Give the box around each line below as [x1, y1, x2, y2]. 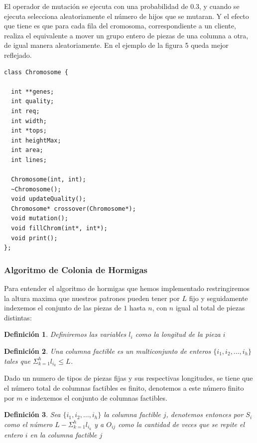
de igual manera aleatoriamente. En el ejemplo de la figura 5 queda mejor [4, 40, 229, 50]
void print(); [11, 234, 58, 242]
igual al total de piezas [175, 302, 245, 313]
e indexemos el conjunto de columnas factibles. [25, 392, 167, 403]
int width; [11, 117, 47, 125]
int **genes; [11, 88, 54, 95]
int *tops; [11, 127, 47, 135]
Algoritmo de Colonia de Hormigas [4, 263, 148, 276]
